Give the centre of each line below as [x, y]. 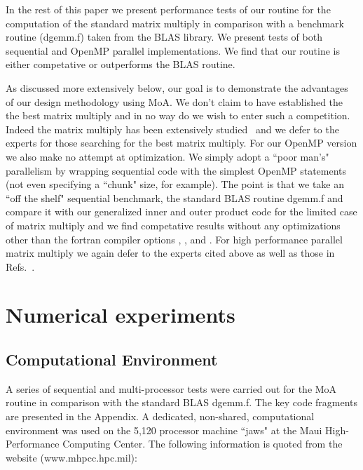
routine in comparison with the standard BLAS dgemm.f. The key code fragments [182, 402]
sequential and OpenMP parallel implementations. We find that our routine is [173, 50]
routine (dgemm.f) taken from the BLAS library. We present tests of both [164, 37]
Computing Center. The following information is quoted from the [203, 444]
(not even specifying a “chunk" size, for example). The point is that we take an [175, 184]
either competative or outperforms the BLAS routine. [121, 64]
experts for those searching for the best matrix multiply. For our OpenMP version [181, 143]
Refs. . [20, 266]
